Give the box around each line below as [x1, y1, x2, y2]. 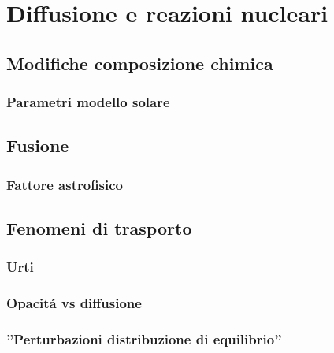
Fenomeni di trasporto [6, 216, 192, 240]
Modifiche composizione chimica [6, 50, 273, 75]
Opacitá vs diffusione [6, 293, 142, 313]
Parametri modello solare [6, 92, 170, 112]
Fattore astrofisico [6, 174, 124, 194]
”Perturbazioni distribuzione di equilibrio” [6, 329, 282, 349]
